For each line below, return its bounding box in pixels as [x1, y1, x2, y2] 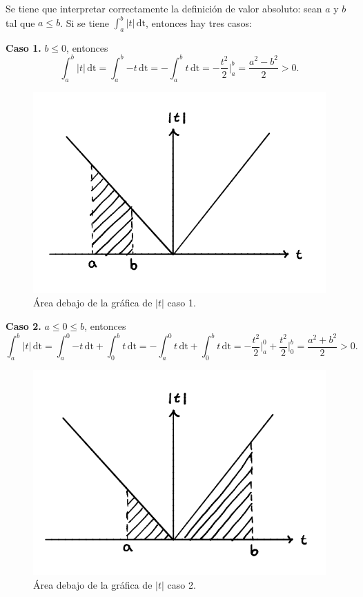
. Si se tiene [60, 15, 109, 30]
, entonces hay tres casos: [146, 15, 252, 30]
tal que [6, 15, 35, 30]
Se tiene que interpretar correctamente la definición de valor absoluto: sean [6, 1, 322, 15]
